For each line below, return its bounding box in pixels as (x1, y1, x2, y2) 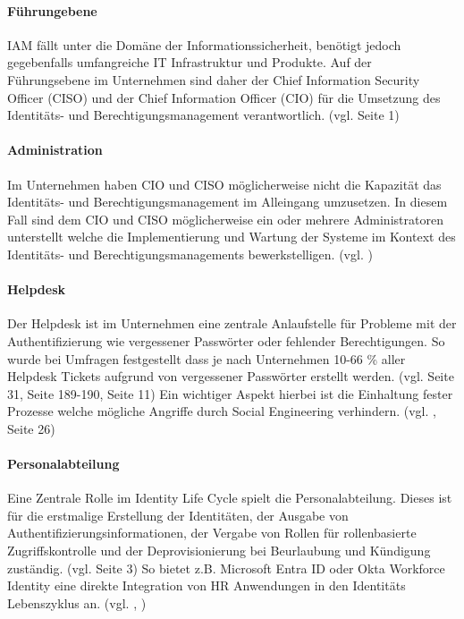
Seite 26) (7, 419, 55, 437)
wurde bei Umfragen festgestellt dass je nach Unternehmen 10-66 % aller (7, 349, 406, 368)
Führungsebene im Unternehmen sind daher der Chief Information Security (7, 70, 420, 89)
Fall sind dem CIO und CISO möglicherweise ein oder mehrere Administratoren (7, 209, 443, 228)
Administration (7, 140, 103, 159)
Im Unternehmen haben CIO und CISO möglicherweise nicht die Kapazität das (7, 174, 442, 193)
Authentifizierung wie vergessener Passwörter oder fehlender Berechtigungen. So (7, 331, 445, 350)
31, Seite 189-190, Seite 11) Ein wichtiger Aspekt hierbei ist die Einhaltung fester (7, 384, 453, 403)
